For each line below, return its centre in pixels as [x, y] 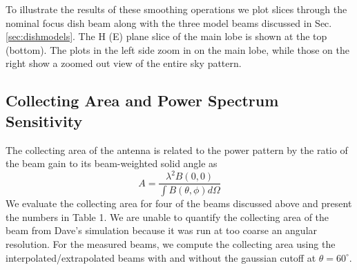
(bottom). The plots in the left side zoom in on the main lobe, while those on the [177, 49]
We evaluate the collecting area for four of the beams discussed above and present [179, 203]
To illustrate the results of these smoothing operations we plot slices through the [176, 9]
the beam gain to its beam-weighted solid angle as [112, 163]
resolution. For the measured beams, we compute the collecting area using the [171, 243]
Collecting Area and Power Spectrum [142, 100]
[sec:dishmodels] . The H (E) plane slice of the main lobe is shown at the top [166, 36]
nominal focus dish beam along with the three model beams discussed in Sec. [169, 22]
